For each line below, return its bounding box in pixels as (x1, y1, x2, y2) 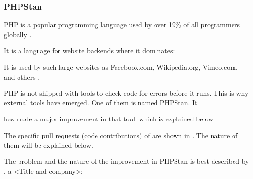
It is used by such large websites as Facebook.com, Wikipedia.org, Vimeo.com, (4, 62, 238, 72)
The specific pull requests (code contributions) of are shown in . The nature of (4, 130, 238, 140)
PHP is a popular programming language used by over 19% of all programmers (4, 20, 240, 30)
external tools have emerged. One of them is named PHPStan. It (4, 97, 197, 107)
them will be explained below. (4, 139, 93, 150)
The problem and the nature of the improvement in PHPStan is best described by (4, 156, 249, 166)
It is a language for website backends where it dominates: (4, 45, 175, 56)
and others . (4, 71, 40, 81)
